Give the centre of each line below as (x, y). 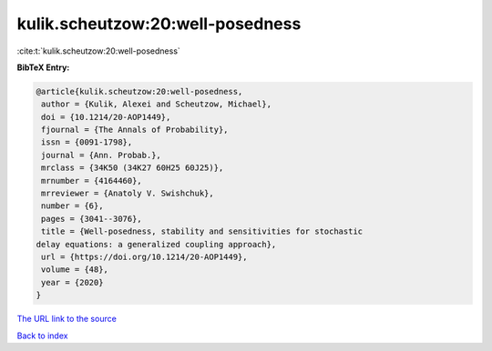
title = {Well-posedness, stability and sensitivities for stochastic (202, 231)
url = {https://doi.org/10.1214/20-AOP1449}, (144, 257)
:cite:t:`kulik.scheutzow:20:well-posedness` (99, 51)
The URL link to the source (67, 319)
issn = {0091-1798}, (87, 142)
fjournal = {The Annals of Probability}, (135, 130)
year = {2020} (72, 282)
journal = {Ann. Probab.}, (101, 155)
